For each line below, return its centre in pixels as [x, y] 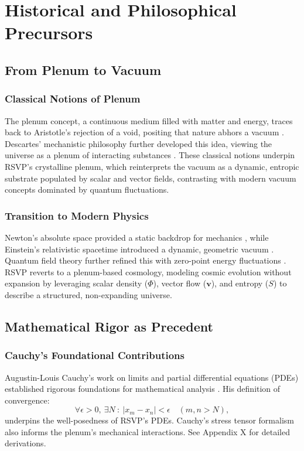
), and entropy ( [240, 283]
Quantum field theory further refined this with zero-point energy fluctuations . [146, 260]
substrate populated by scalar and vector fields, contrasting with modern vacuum [151, 178]
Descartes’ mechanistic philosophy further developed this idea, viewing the [139, 143]
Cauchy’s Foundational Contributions [95, 355]
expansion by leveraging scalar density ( [76, 283]
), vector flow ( [180, 283]
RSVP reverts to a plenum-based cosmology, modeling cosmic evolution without [148, 271]
